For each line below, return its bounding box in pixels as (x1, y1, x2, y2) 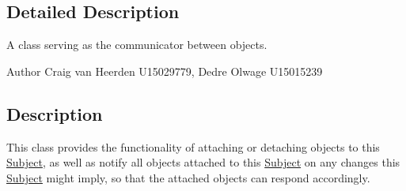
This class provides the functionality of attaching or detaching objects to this (6, 138, 380, 155)
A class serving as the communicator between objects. (6, 36, 268, 53)
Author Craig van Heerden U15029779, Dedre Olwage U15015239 (6, 62, 323, 79)
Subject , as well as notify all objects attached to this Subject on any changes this (6, 154, 400, 170)
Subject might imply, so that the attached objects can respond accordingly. (6, 169, 370, 185)
